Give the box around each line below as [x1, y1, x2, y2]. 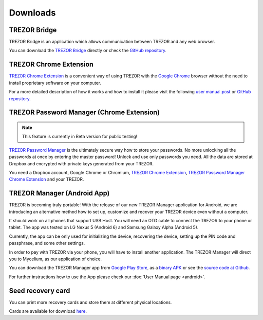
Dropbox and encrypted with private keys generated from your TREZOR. [9, 160, 154, 166]
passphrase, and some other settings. [9, 240, 85, 246]
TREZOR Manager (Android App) [9, 189, 110, 197]
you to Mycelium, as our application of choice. [9, 256, 102, 262]
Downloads [9, 7, 56, 18]
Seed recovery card [9, 286, 70, 295]
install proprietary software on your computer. [9, 80, 101, 86]
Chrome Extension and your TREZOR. [9, 177, 84, 182]
